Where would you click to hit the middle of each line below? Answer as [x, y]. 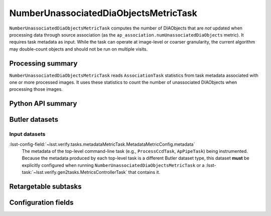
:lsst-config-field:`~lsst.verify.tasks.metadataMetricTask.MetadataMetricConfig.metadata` [102, 144]
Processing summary [43, 63]
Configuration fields [41, 202]
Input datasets [27, 134]
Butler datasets [34, 120]
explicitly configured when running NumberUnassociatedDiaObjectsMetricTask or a [113, 165]
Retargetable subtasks [46, 186]
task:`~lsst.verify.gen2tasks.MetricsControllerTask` [75, 172]
